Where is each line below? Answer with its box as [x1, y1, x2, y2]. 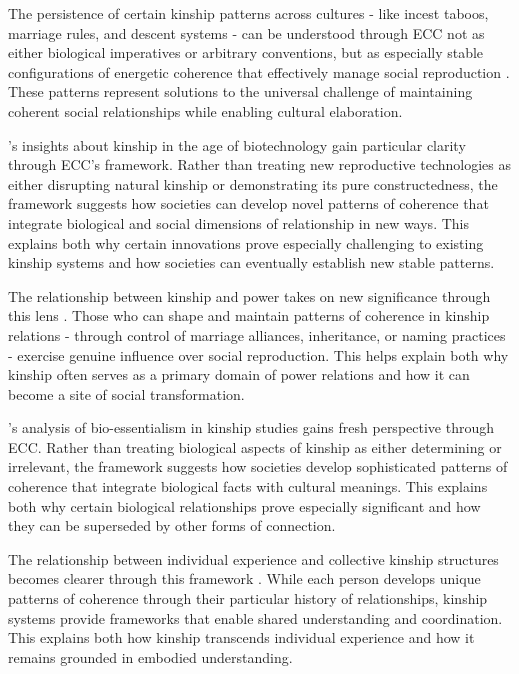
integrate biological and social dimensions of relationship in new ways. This [8, 212, 469, 233]
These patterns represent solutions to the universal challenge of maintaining [8, 81, 473, 102]
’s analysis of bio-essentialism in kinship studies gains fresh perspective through [8, 417, 494, 438]
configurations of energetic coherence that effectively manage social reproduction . [8, 61, 510, 82]
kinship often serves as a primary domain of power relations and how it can [8, 364, 470, 385]
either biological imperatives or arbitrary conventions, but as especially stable [8, 42, 484, 63]
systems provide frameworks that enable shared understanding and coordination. [8, 607, 503, 628]
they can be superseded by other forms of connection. [8, 515, 336, 536]
